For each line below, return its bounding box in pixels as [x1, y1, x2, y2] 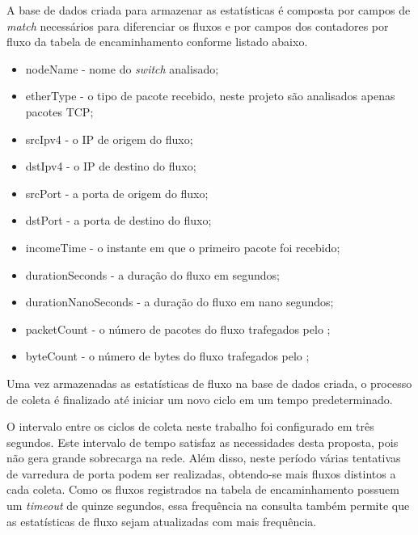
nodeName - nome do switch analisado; [25, 60, 219, 77]
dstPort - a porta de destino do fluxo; [25, 212, 212, 229]
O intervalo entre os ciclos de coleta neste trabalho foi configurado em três [6, 418, 374, 435]
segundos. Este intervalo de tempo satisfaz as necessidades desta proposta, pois [6, 433, 399, 450]
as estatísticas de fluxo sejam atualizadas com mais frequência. [6, 512, 317, 529]
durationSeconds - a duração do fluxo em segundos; [25, 266, 280, 283]
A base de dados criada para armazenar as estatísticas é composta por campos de [6, 2, 411, 18]
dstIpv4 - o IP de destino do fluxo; [25, 158, 196, 175]
